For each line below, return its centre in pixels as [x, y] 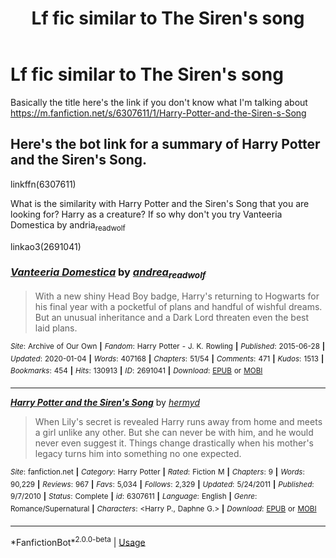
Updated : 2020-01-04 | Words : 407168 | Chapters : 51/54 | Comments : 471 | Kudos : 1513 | [167, 358]
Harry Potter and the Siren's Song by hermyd [105, 403]
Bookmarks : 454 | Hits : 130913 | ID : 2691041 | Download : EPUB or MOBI [136, 371]
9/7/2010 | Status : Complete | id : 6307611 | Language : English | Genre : [134, 497]
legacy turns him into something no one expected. [138, 454]
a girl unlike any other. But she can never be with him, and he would [174, 433]
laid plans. [56, 328]
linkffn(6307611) [43, 184]
